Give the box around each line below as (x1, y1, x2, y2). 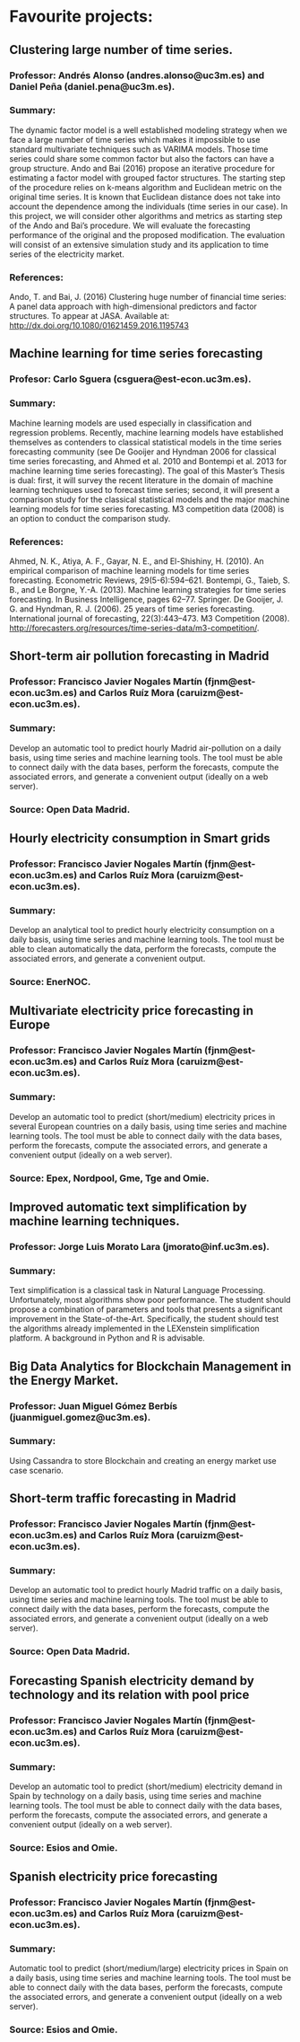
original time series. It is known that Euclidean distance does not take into (9, 191, 280, 202)
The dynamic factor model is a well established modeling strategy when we (9, 124, 288, 136)
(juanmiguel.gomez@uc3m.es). (9, 1411, 151, 1423)
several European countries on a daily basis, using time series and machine (9, 1121, 287, 1131)
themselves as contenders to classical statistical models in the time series (9, 436, 282, 447)
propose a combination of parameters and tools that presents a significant (9, 1304, 283, 1315)
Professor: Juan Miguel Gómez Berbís (9, 1399, 178, 1412)
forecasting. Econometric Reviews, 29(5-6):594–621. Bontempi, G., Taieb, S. (9, 575, 291, 585)
